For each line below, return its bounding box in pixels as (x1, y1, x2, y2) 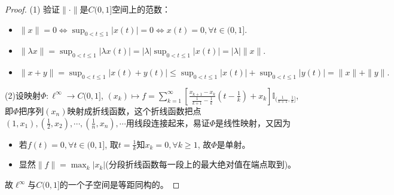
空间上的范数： (112, 3, 171, 15)
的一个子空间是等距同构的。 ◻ (59, 178, 180, 190)
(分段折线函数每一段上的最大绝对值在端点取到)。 (105, 158, 297, 170)
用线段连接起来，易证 (126, 116, 210, 129)
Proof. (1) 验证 (5, 3, 60, 15)
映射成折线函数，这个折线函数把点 (67, 104, 201, 117)
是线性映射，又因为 (215, 116, 291, 129)
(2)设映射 (5, 89, 41, 101)
